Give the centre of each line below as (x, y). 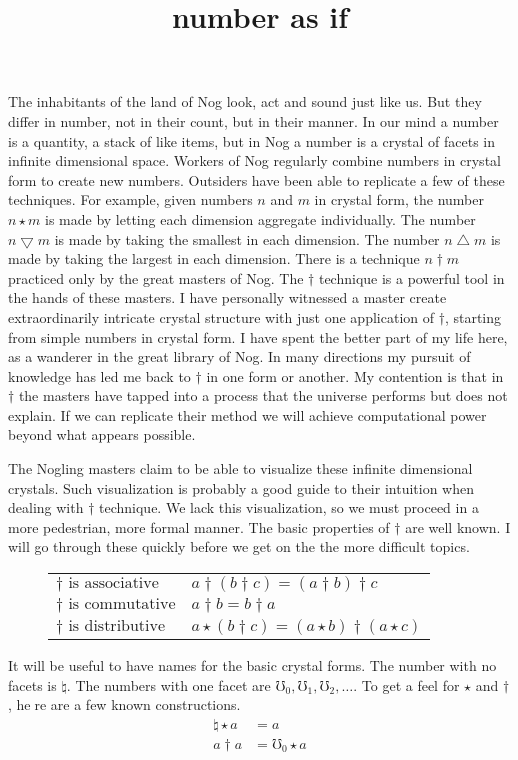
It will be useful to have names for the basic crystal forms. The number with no (252, 665)
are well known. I (458, 526)
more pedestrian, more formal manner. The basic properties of (199, 526)
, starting (473, 316)
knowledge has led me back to (99, 375)
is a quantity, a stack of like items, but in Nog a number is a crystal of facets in (252, 140)
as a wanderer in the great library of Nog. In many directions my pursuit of (239, 356)
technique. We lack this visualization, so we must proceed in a (289, 507)
